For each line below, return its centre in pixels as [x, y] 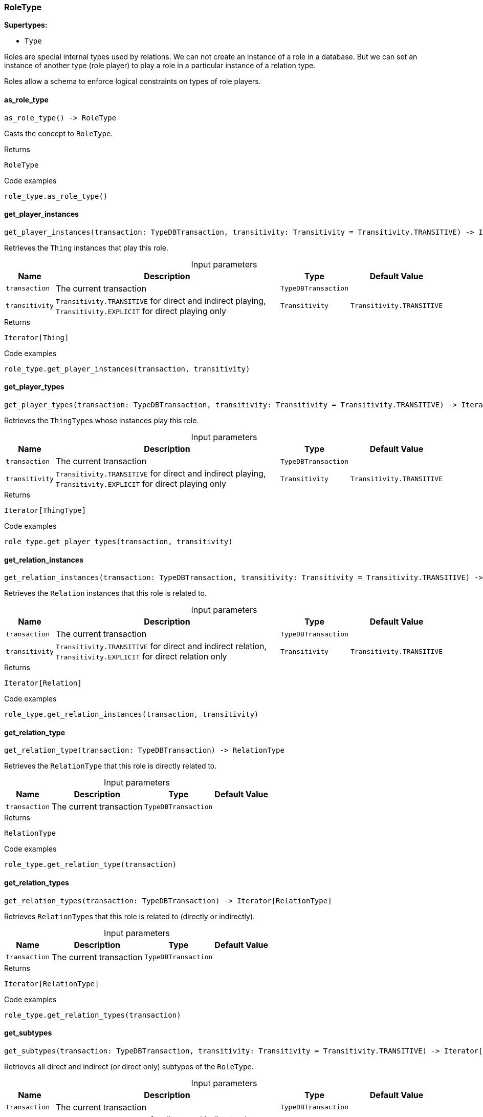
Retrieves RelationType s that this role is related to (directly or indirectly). [130, 916]
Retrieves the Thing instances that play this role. [86, 247]
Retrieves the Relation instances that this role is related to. [105, 593]
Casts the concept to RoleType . [59, 133]
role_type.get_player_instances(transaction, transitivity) [127, 369]
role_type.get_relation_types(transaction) [93, 1015]
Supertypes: [26, 25]
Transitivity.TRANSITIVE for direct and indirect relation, [161, 646]
